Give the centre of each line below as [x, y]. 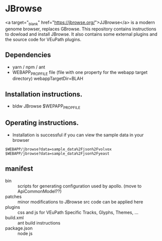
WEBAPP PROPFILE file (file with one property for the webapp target [80, 73]
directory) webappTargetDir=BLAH [48, 79]
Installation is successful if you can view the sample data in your [78, 135]
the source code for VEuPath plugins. [43, 39]
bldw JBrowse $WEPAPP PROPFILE [46, 107]
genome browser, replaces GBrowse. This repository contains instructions [81, 29]
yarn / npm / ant [29, 67]
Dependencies [28, 55]
